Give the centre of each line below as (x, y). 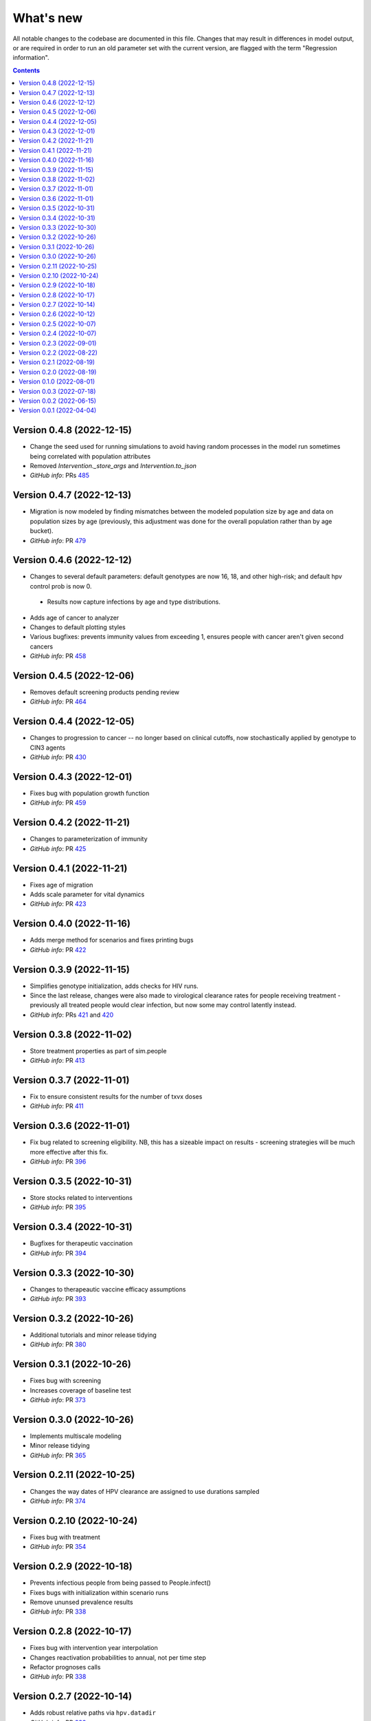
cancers (42, 646)
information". (31, 58)
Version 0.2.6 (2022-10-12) (57, 314)
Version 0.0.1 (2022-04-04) (58, 410)
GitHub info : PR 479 (58, 540)
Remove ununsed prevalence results (81, 1602)
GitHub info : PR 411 (57, 1106)
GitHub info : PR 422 (58, 949)
